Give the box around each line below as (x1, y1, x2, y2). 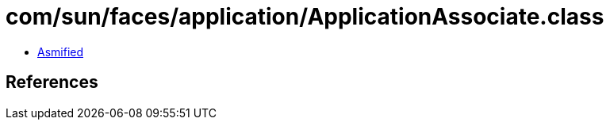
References (6, 72, 98, 93)
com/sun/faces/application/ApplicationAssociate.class (6, 3, 604, 30)
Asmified (37, 44, 84, 59)
